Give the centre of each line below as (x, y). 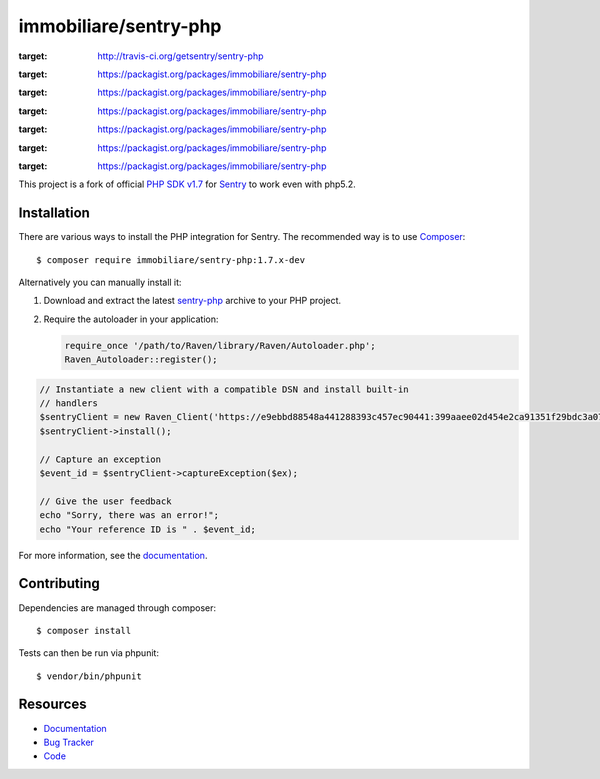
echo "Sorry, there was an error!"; (129, 515)
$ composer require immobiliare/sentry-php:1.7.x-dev (170, 259)
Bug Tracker (69, 742)
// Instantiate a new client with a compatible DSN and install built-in (224, 389)
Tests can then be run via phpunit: (89, 653)
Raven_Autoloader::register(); (141, 359)
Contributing (59, 583)
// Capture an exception (100, 459)
